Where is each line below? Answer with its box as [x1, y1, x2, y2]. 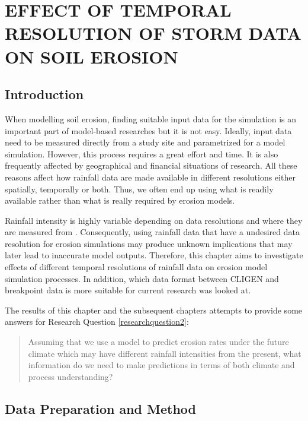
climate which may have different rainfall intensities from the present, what [28, 347, 301, 359]
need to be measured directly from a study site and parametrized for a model [5, 136, 285, 148]
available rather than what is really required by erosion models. [5, 194, 235, 207]
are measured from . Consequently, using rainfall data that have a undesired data [5, 226, 300, 238]
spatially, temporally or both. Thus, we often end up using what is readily [5, 182, 274, 195]
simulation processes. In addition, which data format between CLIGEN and [5, 272, 279, 284]
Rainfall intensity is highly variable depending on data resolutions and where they [5, 214, 303, 226]
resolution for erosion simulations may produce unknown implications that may [5, 237, 293, 249]
